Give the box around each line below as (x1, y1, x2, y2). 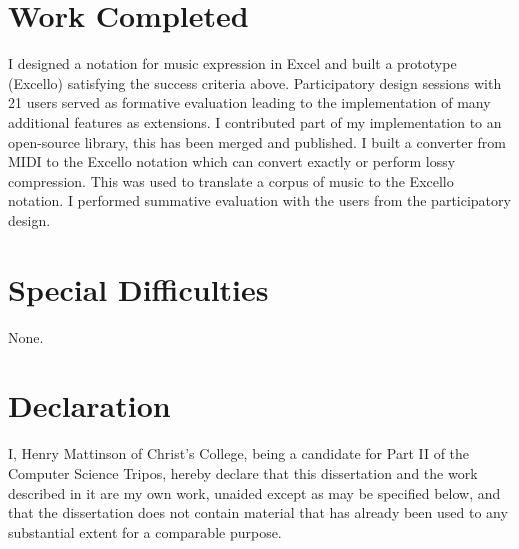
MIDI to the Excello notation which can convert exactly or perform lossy (8, 151, 456, 172)
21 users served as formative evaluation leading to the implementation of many (8, 92, 491, 113)
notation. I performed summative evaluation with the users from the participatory (8, 190, 511, 211)
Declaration (8, 385, 171, 426)
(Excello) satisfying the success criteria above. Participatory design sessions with (8, 72, 502, 93)
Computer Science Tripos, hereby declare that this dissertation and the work (8, 462, 478, 483)
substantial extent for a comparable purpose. (8, 521, 282, 542)
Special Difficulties (8, 268, 269, 309)
